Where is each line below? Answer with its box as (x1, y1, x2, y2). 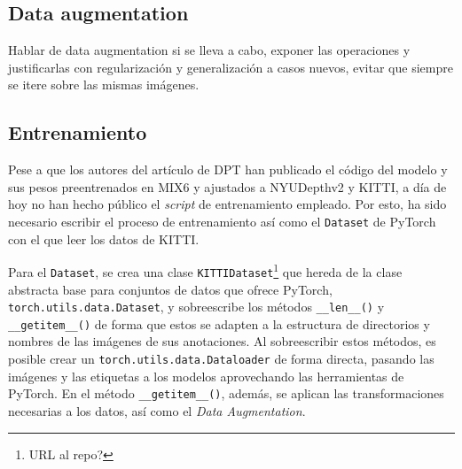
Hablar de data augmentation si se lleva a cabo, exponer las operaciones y (8, 41, 411, 59)
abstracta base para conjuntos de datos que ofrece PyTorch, (8, 280, 333, 298)
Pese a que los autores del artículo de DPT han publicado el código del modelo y (8, 160, 448, 179)
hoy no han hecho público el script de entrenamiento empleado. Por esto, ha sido (8, 195, 447, 213)
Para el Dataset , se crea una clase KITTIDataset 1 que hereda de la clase (8, 260, 403, 281)
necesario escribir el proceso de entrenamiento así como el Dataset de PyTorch (8, 211, 436, 230)
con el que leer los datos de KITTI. (8, 229, 200, 248)
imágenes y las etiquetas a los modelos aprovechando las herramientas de (8, 366, 404, 385)
